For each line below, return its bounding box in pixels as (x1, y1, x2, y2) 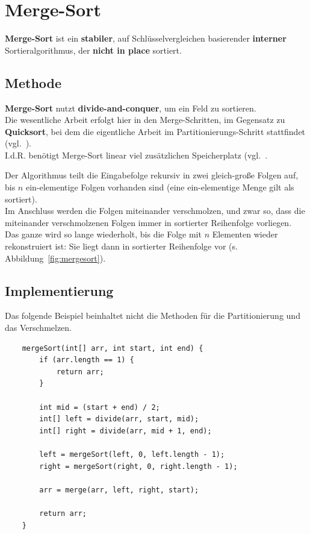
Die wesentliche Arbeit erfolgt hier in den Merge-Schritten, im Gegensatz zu (5, 113, 285, 126)
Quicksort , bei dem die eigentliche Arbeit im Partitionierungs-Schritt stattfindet (5, 125, 306, 137)
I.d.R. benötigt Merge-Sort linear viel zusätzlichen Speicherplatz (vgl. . (5, 148, 268, 161)
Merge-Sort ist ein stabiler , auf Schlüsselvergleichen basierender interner (5, 32, 287, 45)
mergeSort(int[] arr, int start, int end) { (22, 344, 203, 353)
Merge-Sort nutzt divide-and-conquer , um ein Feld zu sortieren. (5, 101, 256, 114)
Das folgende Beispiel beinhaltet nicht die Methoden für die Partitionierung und (5, 309, 300, 322)
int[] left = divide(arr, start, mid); (39, 415, 199, 424)
